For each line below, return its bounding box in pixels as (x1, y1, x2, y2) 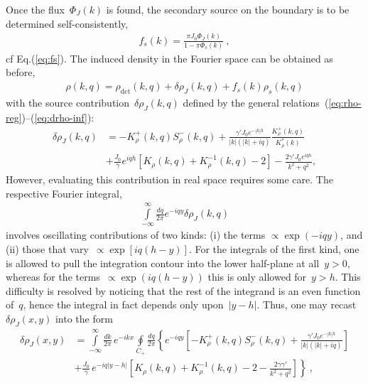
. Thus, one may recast (256, 297, 357, 312)
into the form (55, 311, 113, 325)
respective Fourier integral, (6, 185, 122, 200)
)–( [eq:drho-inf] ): (21, 109, 94, 124)
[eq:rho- (328, 95, 362, 109)
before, (6, 65, 36, 80)
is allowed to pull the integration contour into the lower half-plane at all (6, 255, 320, 270)
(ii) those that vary (6, 242, 89, 257)
